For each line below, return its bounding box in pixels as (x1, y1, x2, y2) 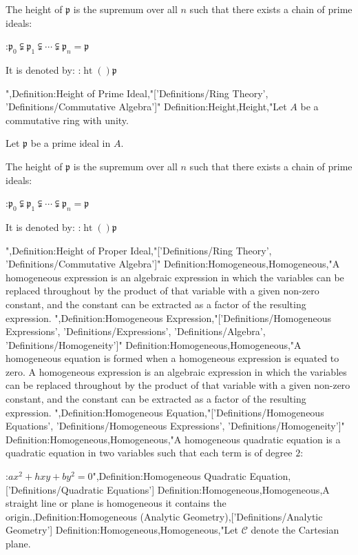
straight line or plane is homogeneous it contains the (6, 496, 227, 510)
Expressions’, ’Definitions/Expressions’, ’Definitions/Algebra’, (6, 324, 266, 339)
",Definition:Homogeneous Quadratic (92, 469, 246, 483)
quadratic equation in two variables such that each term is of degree (6, 445, 293, 460)
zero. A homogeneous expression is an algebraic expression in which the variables (6, 364, 347, 379)
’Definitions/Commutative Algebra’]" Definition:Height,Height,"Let (6, 99, 287, 114)
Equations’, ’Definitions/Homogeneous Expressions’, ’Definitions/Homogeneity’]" (6, 418, 345, 433)
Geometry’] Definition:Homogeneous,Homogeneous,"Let (6, 523, 239, 537)
